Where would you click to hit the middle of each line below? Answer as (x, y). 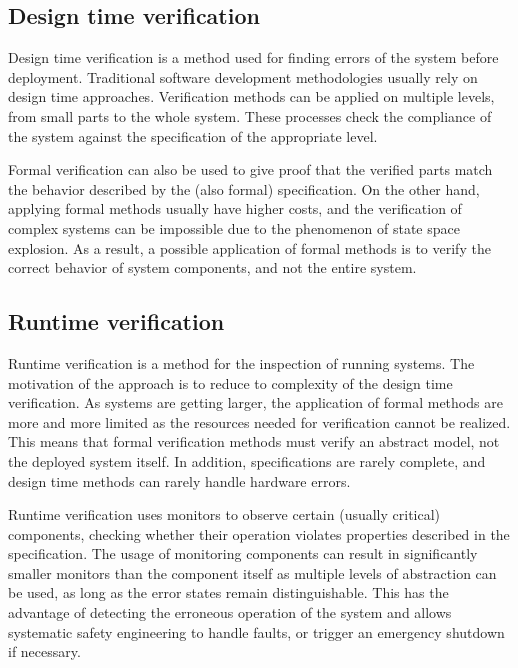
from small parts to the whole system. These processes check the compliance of (250, 115)
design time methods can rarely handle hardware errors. (179, 480)
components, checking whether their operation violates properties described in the (259, 533)
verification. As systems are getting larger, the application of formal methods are (255, 402)
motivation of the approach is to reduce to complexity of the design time (230, 382)
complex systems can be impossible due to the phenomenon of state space (234, 227)
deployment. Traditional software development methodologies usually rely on (243, 76)
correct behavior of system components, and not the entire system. (212, 267)
